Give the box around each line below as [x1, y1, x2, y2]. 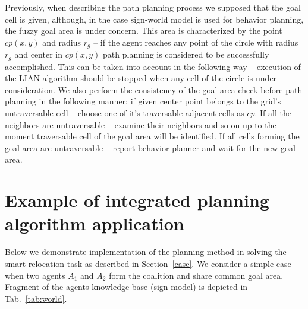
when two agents [5, 269, 65, 281]
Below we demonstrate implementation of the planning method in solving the [5, 246, 287, 258]
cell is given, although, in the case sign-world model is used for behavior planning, [5, 12, 304, 25]
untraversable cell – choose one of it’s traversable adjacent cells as [5, 107, 244, 119]
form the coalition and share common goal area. [109, 269, 284, 281]
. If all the [254, 107, 291, 119]
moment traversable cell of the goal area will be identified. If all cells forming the [5, 130, 300, 142]
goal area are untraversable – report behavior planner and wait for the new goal [5, 141, 296, 154]
